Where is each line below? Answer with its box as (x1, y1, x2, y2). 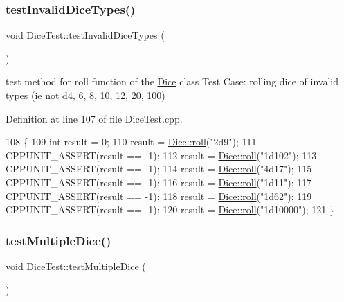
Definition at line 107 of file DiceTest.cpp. (6, 111, 183, 125)
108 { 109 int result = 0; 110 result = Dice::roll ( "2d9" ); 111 (6, 134, 257, 149)
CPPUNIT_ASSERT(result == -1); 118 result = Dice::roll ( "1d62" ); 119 (6, 188, 312, 203)
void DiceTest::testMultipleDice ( (6, 258, 146, 273)
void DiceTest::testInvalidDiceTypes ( (6, 28, 165, 42)
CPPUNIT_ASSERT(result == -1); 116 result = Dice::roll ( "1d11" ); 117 (6, 175, 312, 189)
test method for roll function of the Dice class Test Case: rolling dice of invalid (6, 74, 338, 89)
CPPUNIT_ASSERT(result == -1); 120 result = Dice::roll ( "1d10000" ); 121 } (6, 202, 334, 217)
